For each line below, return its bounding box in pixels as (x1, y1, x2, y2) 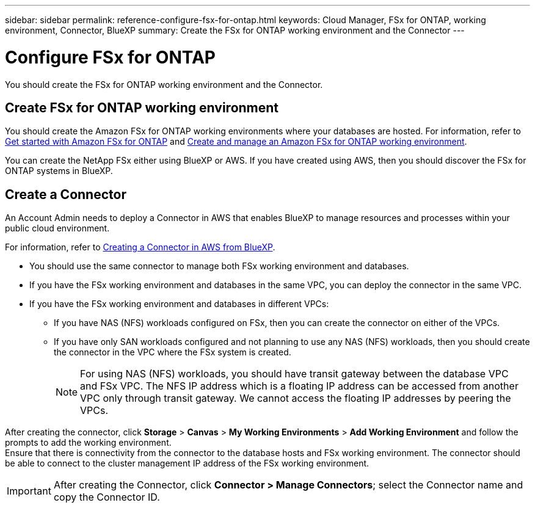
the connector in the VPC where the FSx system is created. (54, 347, 291, 358)
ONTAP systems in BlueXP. (5, 165, 113, 176)
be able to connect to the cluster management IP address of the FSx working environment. (5, 458, 369, 469)
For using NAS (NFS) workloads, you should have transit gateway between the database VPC (80, 368, 509, 380)
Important (7, 485, 51, 498)
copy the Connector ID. (53, 491, 160, 504)
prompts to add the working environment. (5, 437, 172, 448)
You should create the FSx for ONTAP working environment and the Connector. (5, 79, 323, 90)
